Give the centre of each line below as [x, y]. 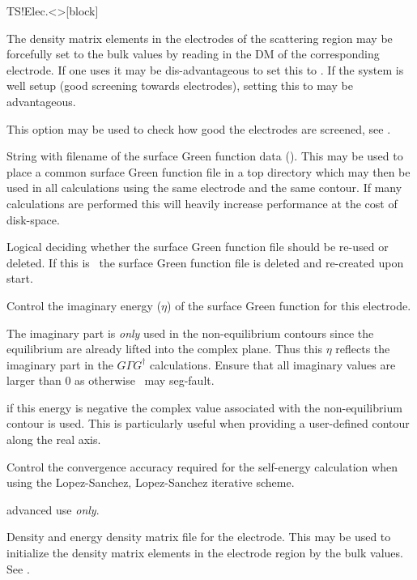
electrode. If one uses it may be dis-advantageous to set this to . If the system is [205, 69]
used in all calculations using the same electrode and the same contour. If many [204, 188]
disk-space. [33, 219]
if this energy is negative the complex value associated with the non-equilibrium [204, 407]
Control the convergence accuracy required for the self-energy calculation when [202, 466]
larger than [34, 380]
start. [20, 278]
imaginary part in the [60, 364]
